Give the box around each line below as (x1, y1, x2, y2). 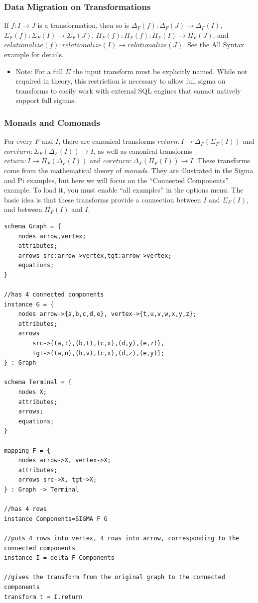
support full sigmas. (15, 95, 76, 105)
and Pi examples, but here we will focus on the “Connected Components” (4, 175, 229, 185)
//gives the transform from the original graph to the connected (4, 574, 225, 581)
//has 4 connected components (4, 291, 104, 299)
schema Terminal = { (4, 379, 72, 386)
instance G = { (4, 301, 54, 308)
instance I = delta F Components (4, 554, 115, 562)
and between (4, 204, 42, 214)
